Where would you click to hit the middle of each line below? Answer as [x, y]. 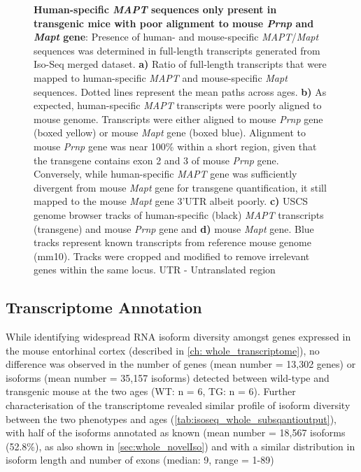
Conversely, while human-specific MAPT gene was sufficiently [165, 174]
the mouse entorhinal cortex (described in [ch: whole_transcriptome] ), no [163, 350]
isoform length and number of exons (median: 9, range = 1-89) [140, 460]
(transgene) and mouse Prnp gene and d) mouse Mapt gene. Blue [174, 228]
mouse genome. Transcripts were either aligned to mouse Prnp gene [178, 119]
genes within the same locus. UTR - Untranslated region [155, 270]
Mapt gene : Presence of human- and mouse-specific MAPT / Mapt [176, 37]
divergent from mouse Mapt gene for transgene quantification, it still [180, 187]
